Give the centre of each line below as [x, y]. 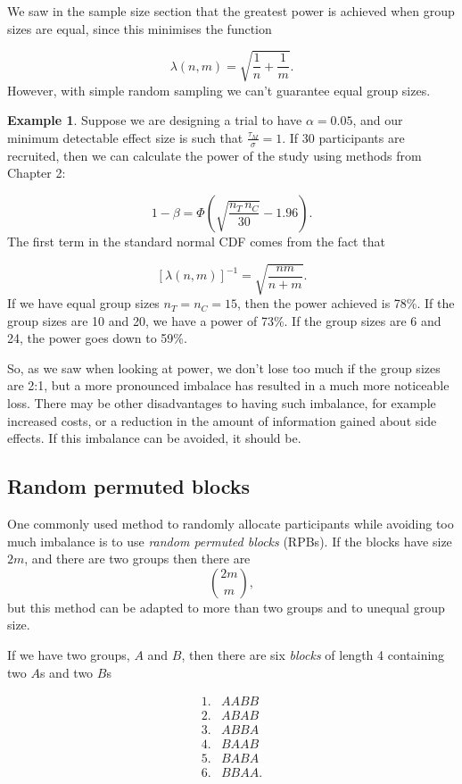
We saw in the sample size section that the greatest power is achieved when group [231, 11]
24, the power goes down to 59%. [97, 338]
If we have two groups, [69, 655]
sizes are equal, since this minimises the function [140, 28]
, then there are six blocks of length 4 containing [313, 655]
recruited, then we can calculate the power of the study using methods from [214, 155]
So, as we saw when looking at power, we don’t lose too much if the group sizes [224, 367]
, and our [378, 120]
